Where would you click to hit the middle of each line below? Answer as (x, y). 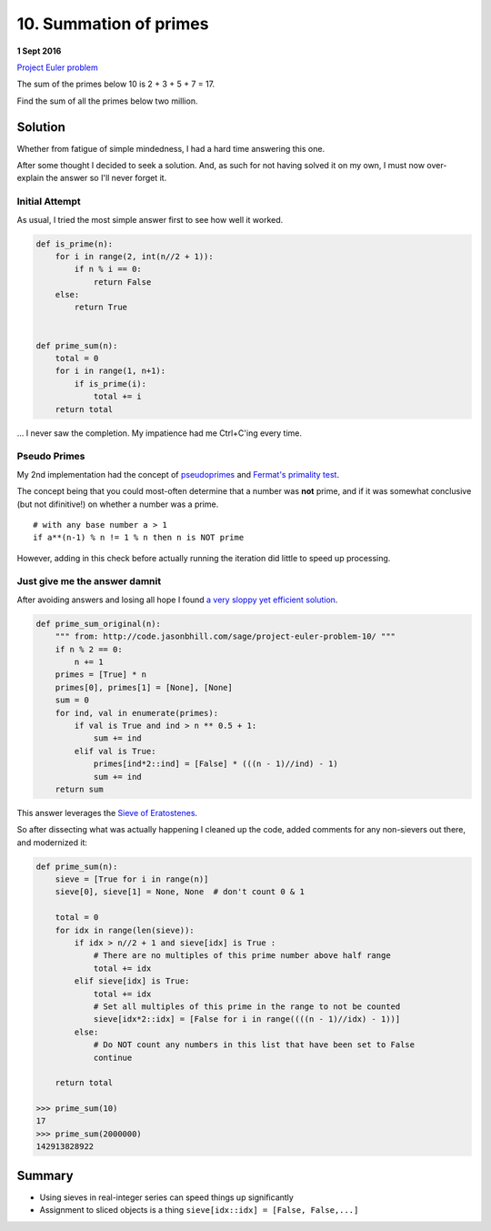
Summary (45, 1175)
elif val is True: (115, 751)
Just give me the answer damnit (89, 581)
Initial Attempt (49, 202)
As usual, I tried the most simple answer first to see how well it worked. (150, 219)
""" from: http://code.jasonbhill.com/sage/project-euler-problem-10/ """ (225, 636)
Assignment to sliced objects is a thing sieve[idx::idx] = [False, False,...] (199, 1210)
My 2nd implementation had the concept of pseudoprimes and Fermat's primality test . (178, 474)
